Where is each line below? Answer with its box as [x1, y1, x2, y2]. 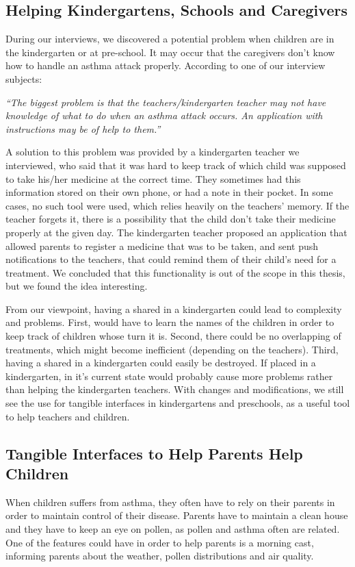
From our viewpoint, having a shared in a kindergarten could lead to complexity [5, 301, 342, 316]
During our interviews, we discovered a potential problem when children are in [5, 32, 334, 46]
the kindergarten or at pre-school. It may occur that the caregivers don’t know [5, 45, 335, 59]
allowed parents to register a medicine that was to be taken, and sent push [5, 238, 319, 253]
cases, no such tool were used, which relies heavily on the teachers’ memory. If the [5, 198, 350, 212]
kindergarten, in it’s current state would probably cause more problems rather [5, 368, 333, 383]
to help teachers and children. [5, 409, 130, 423]
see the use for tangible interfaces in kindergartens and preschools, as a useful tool [5, 396, 350, 410]
